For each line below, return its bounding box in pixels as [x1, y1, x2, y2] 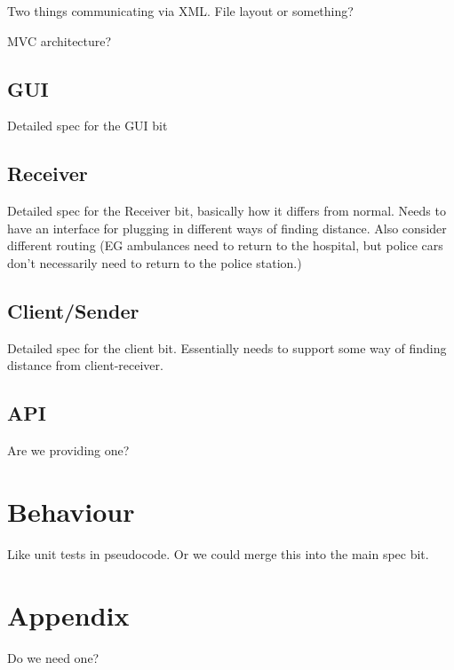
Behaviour [7, 493, 135, 529]
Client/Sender [7, 296, 139, 324]
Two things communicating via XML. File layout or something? [7, 2, 354, 20]
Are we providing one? [7, 441, 130, 460]
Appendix [7, 596, 130, 633]
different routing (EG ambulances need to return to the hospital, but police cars [7, 236, 443, 255]
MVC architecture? [7, 31, 112, 50]
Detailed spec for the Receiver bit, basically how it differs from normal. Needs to [7, 201, 446, 220]
